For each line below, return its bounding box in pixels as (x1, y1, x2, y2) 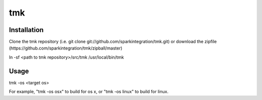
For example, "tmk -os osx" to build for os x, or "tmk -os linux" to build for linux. (9, 89, 169, 95)
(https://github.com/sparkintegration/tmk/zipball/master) (9, 45, 123, 51)
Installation (9, 26, 44, 34)
